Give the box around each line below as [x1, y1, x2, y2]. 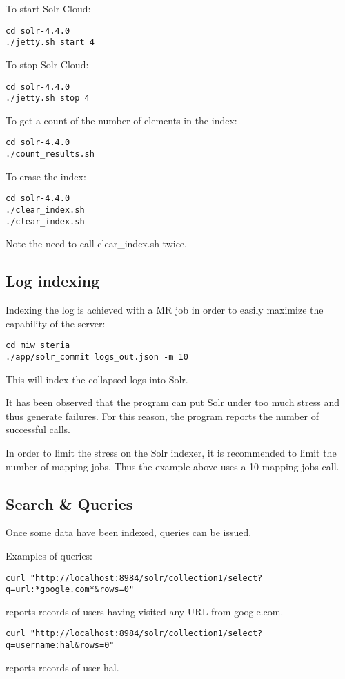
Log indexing [6, 270, 100, 291]
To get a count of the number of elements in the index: [6, 113, 237, 127]
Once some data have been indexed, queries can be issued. [6, 525, 252, 539]
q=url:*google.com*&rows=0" [6, 584, 135, 595]
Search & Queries [6, 492, 133, 514]
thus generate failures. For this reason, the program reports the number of [6, 408, 319, 423]
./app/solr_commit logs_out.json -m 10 [6, 352, 188, 362]
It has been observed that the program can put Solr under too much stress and [6, 395, 340, 410]
